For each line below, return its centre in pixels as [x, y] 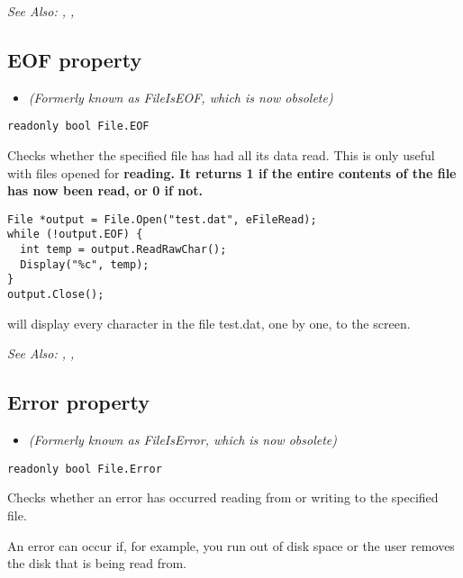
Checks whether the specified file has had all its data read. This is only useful [221, 155]
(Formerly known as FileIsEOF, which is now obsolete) [181, 97]
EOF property [75, 59]
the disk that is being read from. [97, 563]
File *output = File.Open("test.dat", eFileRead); [162, 219]
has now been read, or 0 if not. [105, 190]
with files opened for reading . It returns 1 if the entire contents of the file [232, 172]
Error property [78, 402]
